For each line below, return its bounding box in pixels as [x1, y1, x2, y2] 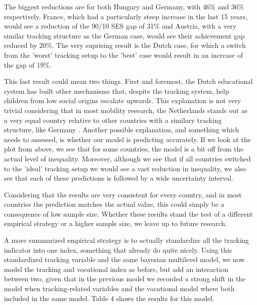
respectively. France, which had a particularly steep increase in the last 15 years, [4, 11, 248, 21]
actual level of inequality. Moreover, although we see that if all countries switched [4, 153, 251, 163]
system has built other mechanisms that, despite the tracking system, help [4, 85, 229, 96]
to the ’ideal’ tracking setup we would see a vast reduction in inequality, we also [4, 163, 246, 173]
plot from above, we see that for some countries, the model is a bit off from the [4, 144, 244, 154]
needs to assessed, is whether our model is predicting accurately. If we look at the [4, 134, 251, 144]
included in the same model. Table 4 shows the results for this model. [4, 293, 214, 303]
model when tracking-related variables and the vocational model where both [4, 283, 235, 294]
